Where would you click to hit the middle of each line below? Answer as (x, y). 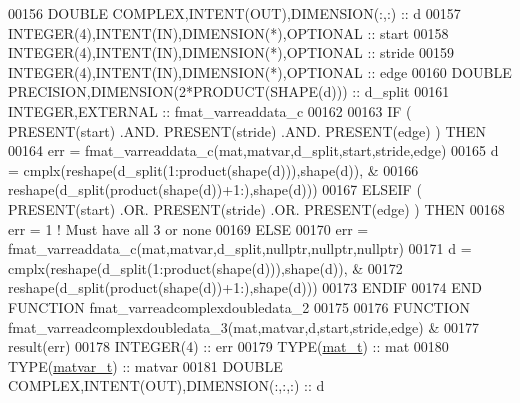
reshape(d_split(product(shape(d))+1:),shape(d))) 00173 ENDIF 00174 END (245, 287)
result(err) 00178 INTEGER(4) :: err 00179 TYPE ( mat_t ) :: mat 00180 (228, 346)
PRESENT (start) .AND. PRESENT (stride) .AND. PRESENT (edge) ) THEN (247, 130)
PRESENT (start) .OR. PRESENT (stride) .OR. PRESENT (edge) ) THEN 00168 (256, 208)
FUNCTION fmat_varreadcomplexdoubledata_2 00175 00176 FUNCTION (239, 306)
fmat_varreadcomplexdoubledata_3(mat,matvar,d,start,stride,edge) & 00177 (243, 326)
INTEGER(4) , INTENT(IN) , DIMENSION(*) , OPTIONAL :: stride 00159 (231, 52)
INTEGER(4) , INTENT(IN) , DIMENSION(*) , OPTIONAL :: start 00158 (228, 32)
